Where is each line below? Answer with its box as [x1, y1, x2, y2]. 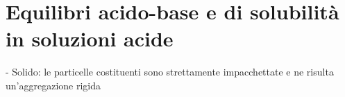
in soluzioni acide [6, 24, 174, 53]
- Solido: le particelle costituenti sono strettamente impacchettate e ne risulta [6, 64, 334, 79]
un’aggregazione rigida [6, 78, 101, 92]
